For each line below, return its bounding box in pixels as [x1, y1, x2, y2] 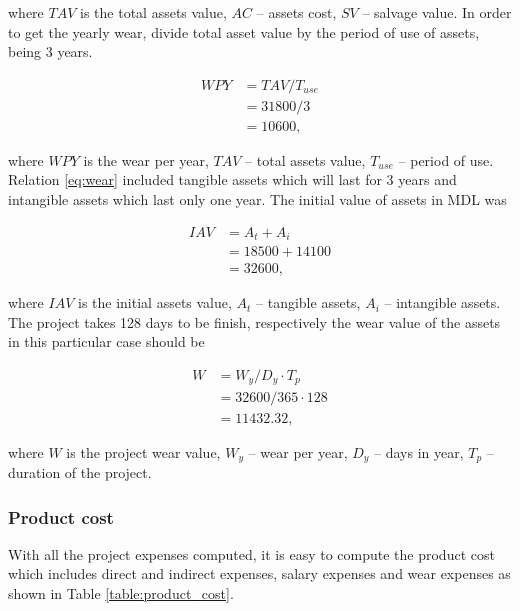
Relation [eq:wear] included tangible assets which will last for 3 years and [8, 169, 457, 190]
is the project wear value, [66, 441, 221, 462]
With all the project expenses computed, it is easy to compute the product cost [8, 543, 495, 564]
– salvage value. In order [362, 2, 512, 22]
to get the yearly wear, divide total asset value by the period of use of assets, [8, 21, 480, 42]
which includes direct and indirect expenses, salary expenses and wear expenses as [8, 563, 511, 584]
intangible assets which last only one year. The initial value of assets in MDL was [8, 189, 507, 210]
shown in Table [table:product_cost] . [8, 582, 234, 603]
